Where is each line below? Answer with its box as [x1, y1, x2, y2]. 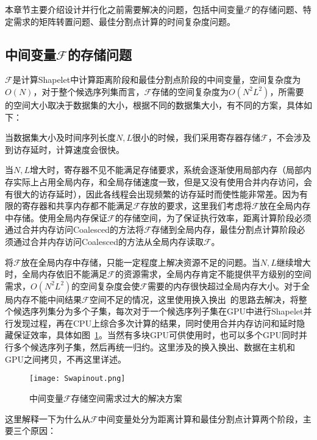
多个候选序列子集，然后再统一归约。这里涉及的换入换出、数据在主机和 [13, 341, 295, 353]
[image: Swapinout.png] [29, 374, 126, 383]
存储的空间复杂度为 [152, 85, 229, 98]
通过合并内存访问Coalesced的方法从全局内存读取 [13, 235, 204, 247]
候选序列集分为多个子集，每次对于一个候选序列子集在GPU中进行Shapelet [13, 305, 304, 318]
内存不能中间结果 [13, 293, 82, 305]
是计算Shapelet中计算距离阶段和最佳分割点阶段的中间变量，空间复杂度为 [12, 73, 301, 86]
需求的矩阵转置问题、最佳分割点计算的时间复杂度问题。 [13, 15, 235, 27]
